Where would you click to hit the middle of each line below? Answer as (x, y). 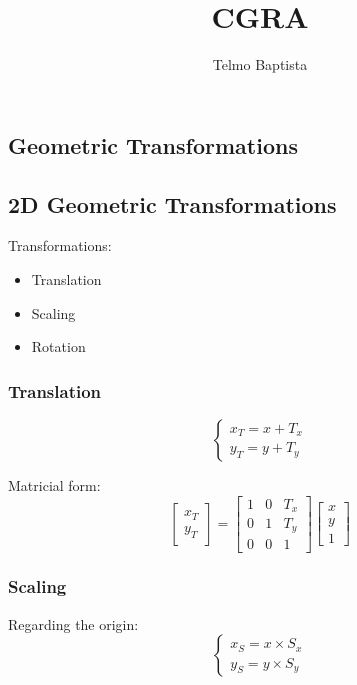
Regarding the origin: (73, 623)
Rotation (58, 346)
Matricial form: (54, 484)
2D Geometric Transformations (172, 203)
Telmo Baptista (260, 64)
